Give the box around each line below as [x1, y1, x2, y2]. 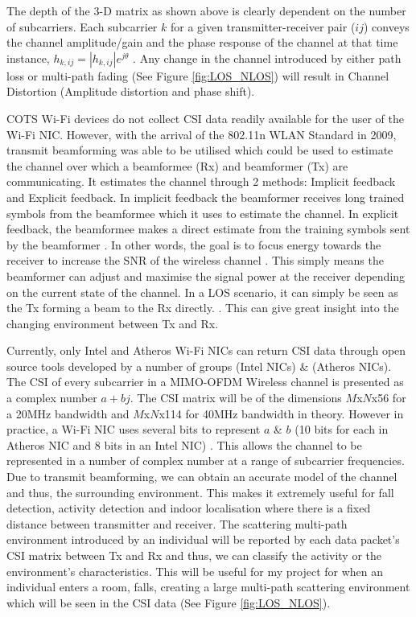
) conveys [363, 18, 410, 35]
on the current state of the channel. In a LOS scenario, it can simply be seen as [6, 283, 398, 300]
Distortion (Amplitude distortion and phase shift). [6, 83, 255, 100]
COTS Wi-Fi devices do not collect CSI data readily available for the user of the [6, 109, 404, 126]
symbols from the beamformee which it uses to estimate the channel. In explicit [6, 204, 399, 221]
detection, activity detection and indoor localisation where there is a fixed [6, 500, 371, 516]
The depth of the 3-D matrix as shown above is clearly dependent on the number [6, 2, 406, 19]
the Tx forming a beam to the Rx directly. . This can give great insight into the [6, 299, 399, 316]
